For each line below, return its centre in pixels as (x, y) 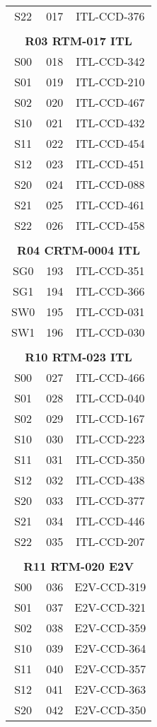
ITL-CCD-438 (110, 480)
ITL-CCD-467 (110, 102)
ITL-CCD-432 (110, 123)
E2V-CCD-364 (110, 648)
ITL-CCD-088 (110, 184)
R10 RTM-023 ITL (78, 357)
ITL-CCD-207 (110, 541)
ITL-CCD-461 (110, 205)
